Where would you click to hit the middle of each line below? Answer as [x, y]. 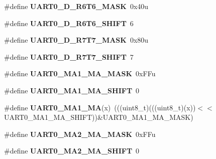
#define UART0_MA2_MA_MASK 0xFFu [80, 134]
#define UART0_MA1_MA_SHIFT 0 [72, 90]
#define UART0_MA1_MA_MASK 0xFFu [80, 73]
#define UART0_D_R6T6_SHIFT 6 [69, 23]
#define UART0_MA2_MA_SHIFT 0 [72, 151]
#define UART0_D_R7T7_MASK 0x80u [76, 40]
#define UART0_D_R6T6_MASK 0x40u [76, 6]
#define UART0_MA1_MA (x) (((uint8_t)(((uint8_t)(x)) [100, 107]
